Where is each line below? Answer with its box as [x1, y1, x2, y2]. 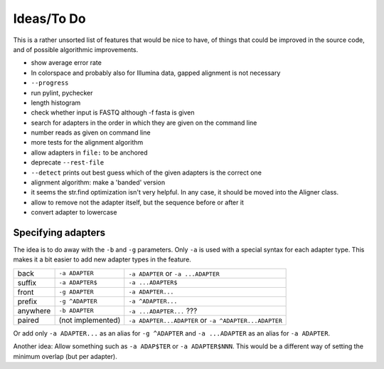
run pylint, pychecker [31, 88, 93, 97]
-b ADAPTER [58, 307, 94, 315]
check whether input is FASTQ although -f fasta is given [31, 108, 195, 117]
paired [17, 315, 39, 325]
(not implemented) [58, 315, 121, 325]
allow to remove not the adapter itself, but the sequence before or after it [31, 198, 245, 207]
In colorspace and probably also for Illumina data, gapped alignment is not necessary [31, 68, 281, 77]
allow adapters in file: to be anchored [31, 148, 148, 157]
